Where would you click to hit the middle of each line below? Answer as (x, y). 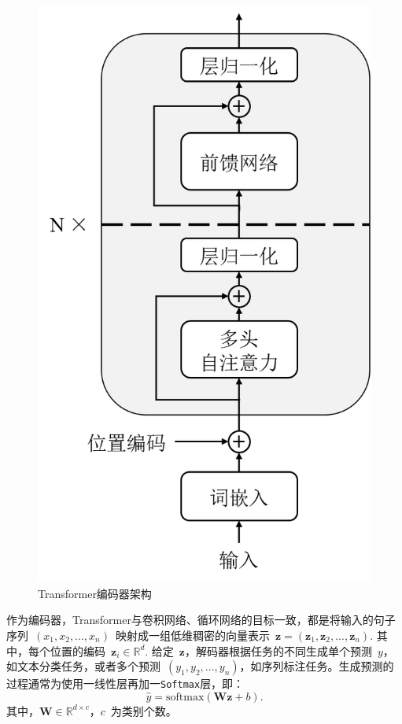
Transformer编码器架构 (95, 593)
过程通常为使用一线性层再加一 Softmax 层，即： (125, 683)
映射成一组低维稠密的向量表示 (192, 635)
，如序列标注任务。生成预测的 (317, 666)
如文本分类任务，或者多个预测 (83, 666)
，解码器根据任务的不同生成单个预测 (278, 650)
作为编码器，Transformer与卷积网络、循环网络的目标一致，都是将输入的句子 (201, 620)
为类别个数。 (144, 710)
